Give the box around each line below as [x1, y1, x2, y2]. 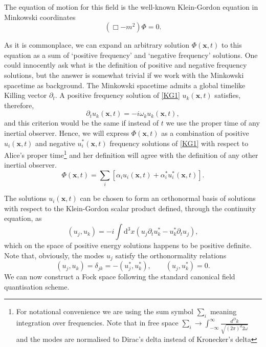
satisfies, [214, 90, 241, 100]
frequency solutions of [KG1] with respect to [109, 137, 249, 148]
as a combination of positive [161, 127, 249, 138]
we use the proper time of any [166, 117, 260, 128]
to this [221, 39, 242, 50]
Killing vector [4, 90, 47, 100]
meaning [210, 306, 237, 317]
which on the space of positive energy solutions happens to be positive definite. [4, 240, 252, 251]
